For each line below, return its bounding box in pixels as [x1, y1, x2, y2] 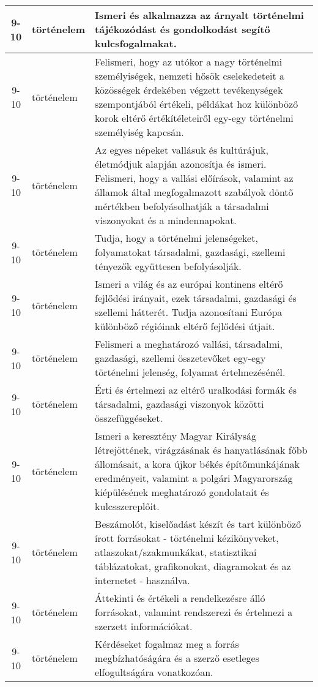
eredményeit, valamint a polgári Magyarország [95, 471, 293, 485]
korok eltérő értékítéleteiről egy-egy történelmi [95, 111, 294, 125]
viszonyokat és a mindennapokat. [95, 213, 237, 227]
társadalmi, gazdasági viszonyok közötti [95, 397, 264, 411]
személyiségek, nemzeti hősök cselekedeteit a [95, 69, 285, 83]
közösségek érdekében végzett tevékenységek [95, 83, 283, 97]
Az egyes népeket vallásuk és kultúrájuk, [95, 143, 268, 157]
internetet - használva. [95, 573, 190, 587]
